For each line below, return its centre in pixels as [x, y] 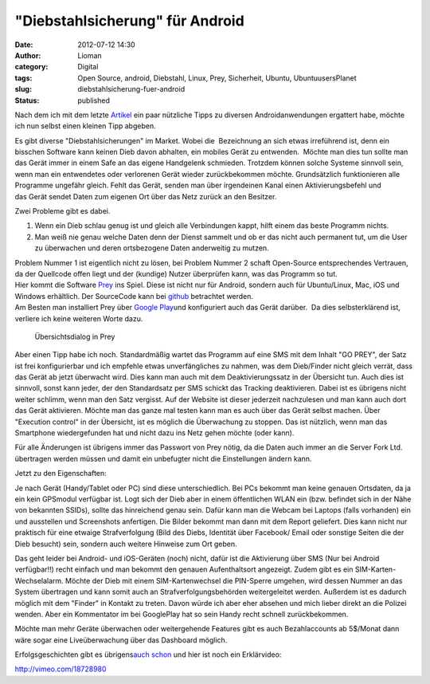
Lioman [90, 55]
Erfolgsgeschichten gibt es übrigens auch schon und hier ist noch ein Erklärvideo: [148, 655]
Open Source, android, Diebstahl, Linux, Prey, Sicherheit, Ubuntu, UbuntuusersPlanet [217, 78]
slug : [23, 89]
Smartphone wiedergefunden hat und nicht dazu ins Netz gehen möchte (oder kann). [154, 433]
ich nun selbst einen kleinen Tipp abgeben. [85, 126]
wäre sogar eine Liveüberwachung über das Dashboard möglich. [121, 640]
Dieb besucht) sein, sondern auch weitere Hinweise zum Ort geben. [126, 544]
